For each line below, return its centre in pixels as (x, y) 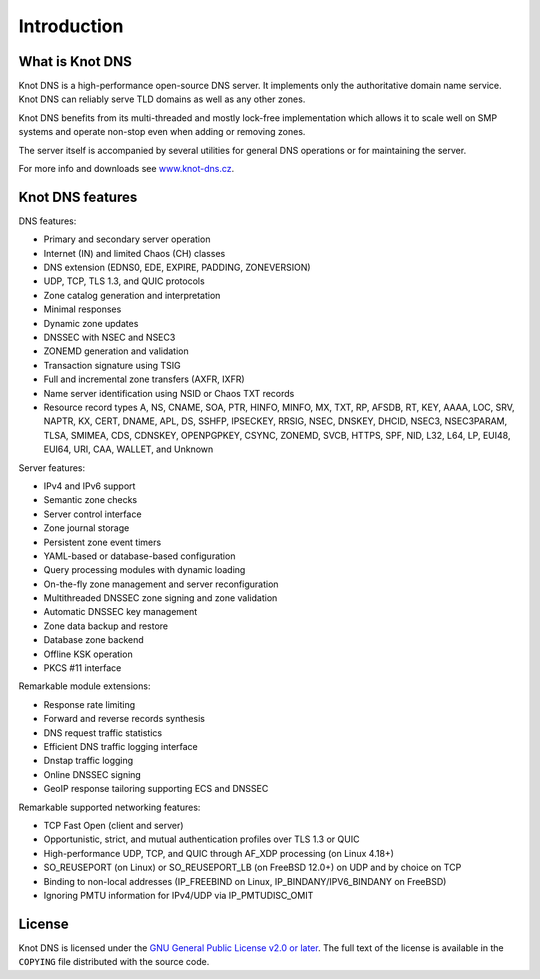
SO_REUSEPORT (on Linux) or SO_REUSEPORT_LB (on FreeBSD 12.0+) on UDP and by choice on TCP (252, 867)
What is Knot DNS (75, 61)
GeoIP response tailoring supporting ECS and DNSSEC (156, 789)
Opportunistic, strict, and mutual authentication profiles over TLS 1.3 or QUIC (201, 839)
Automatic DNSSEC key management (120, 612)
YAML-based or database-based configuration (139, 556)
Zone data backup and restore (106, 626)
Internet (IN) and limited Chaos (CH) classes (134, 253)
